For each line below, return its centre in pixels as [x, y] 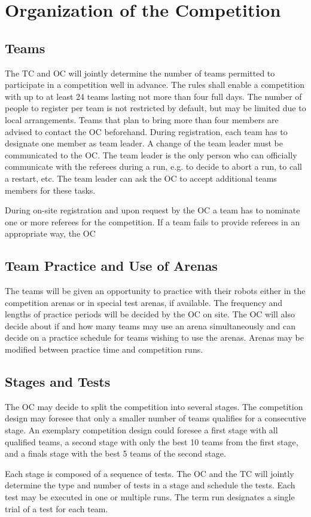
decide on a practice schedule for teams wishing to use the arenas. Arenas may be [154, 337]
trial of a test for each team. [57, 508]
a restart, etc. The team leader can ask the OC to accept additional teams [141, 178]
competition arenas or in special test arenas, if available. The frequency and [144, 302]
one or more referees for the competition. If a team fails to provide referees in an [153, 221]
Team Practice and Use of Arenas [111, 266]
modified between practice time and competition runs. [104, 349]
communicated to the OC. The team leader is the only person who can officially [151, 155]
